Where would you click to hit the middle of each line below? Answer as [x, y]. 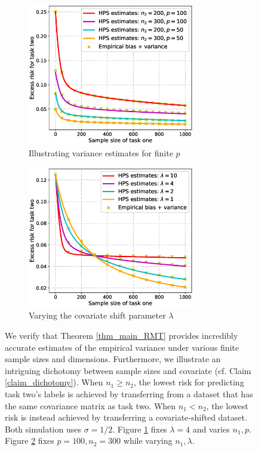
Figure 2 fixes [30, 441]
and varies [211, 429]
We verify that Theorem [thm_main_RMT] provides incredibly [122, 336]
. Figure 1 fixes [140, 429]
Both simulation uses [43, 429]
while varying [148, 441]
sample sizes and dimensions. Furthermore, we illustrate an [113, 359]
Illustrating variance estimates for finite [101, 152]
